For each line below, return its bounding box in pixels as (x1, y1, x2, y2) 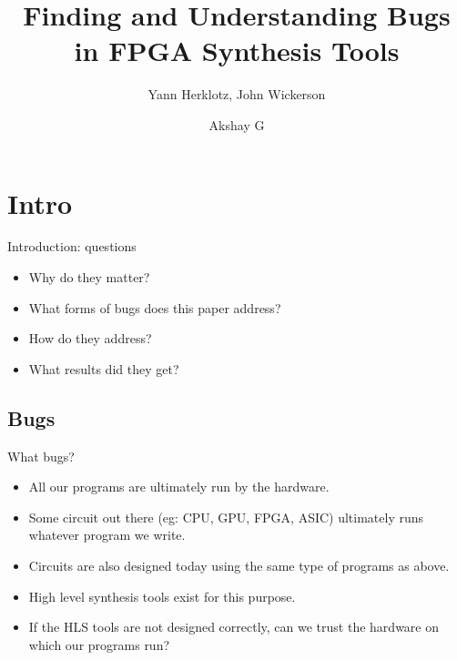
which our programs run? (28, 635, 170, 654)
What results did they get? (28, 359, 179, 378)
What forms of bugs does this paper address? (28, 298, 281, 317)
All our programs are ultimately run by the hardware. (28, 477, 330, 496)
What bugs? (7, 446, 75, 465)
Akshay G (208, 115, 265, 134)
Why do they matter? (28, 268, 150, 287)
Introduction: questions (7, 237, 137, 256)
